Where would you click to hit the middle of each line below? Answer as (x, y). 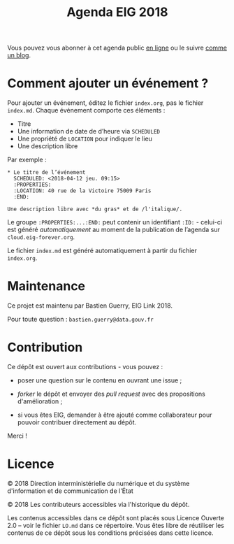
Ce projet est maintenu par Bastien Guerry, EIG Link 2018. (90, 306)
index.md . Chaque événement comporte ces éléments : (86, 110)
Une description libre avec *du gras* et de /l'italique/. (95, 209)
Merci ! (17, 436)
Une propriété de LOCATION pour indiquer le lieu (85, 139)
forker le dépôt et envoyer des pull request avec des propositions (111, 394)
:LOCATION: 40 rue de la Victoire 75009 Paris (82, 191)
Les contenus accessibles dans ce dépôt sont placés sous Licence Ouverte (116, 517)
